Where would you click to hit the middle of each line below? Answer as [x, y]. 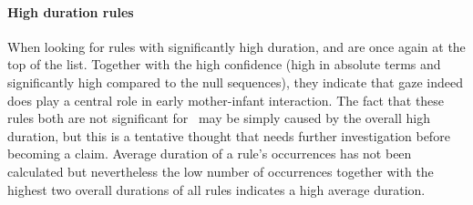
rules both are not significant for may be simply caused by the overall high [219, 118]
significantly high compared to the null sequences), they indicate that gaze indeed [235, 82]
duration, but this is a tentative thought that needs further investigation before [229, 135]
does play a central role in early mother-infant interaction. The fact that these [226, 100]
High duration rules [71, 11]
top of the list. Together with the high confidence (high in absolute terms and [224, 64]
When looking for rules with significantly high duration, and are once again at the [236, 46]
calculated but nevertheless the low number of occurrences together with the [221, 171]
